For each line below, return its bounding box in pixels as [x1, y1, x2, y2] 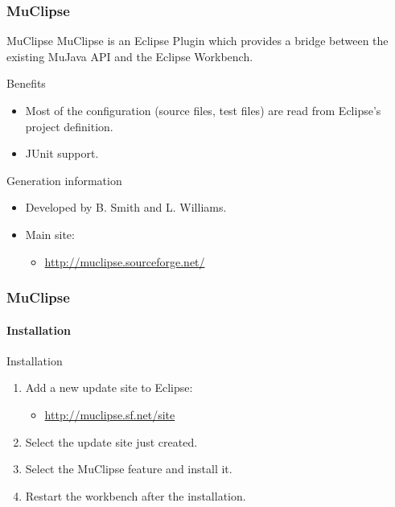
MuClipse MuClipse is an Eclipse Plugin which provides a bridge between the [6, 32, 389, 49]
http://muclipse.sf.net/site [44, 406, 175, 422]
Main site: [25, 225, 75, 242]
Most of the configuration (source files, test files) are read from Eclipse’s [25, 102, 381, 118]
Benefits [6, 75, 46, 92]
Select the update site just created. [25, 433, 198, 450]
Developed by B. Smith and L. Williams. [25, 199, 227, 216]
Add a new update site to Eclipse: [25, 379, 193, 396]
